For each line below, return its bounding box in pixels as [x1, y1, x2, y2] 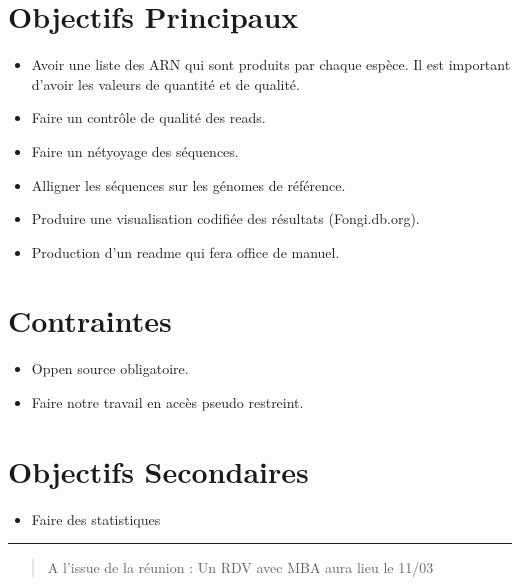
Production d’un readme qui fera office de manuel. [31, 241, 340, 262]
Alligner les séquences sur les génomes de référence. [31, 174, 346, 195]
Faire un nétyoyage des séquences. [31, 140, 239, 161]
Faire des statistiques [31, 508, 161, 529]
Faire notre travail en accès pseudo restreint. [31, 392, 304, 412]
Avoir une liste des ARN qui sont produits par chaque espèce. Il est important [31, 54, 511, 75]
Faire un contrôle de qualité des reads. [31, 107, 266, 128]
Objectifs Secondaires [8, 450, 309, 491]
